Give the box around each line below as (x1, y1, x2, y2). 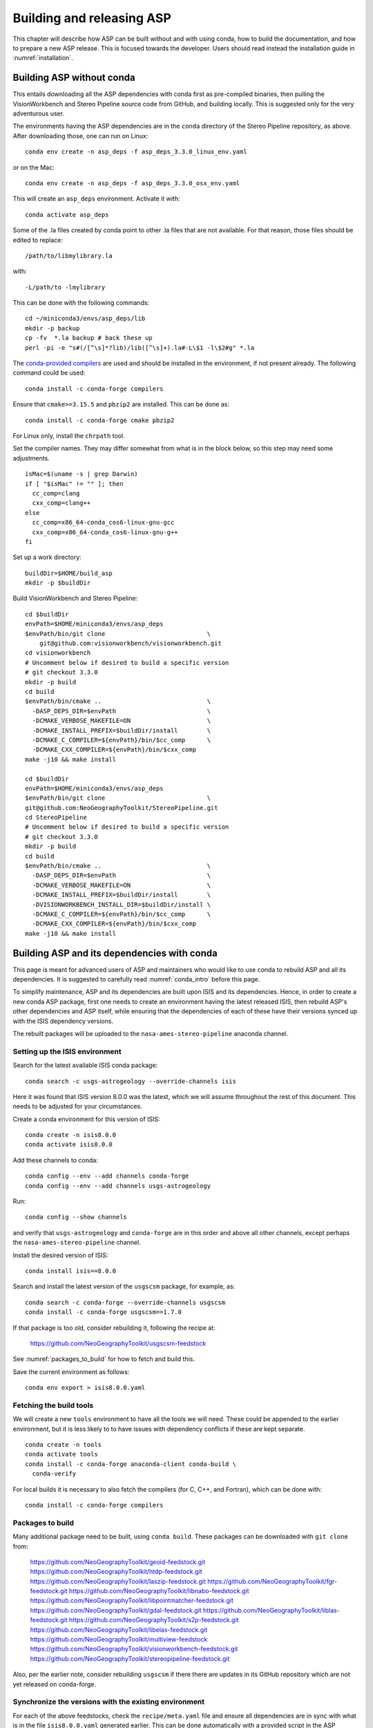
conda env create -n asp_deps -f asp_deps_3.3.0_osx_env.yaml (25, 179, 240, 187)
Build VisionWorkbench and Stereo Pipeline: (12, 594, 138, 603)
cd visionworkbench (25, 649, 91, 657)
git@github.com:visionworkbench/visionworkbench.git (39, 639, 222, 648)
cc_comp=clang (32, 489, 80, 497)
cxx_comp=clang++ (32, 499, 91, 507)
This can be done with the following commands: (12, 299, 150, 307)
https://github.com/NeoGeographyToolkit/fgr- (207, 1577, 338, 1586)
